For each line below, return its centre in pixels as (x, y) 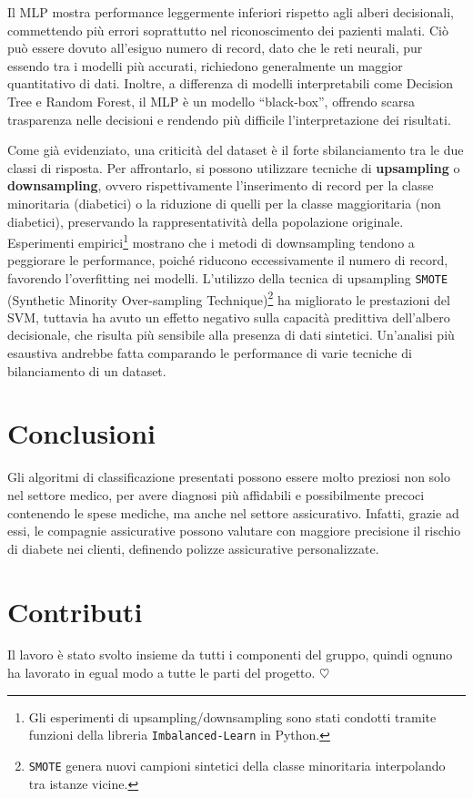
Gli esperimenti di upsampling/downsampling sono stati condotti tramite (232, 716)
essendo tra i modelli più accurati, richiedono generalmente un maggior (205, 65)
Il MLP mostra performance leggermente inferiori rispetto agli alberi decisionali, (231, 12)
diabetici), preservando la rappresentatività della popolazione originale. (206, 221)
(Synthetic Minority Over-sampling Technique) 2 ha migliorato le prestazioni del (229, 298)
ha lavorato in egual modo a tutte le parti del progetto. (161, 673)
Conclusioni (81, 433)
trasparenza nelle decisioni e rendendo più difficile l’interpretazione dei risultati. (229, 119)
